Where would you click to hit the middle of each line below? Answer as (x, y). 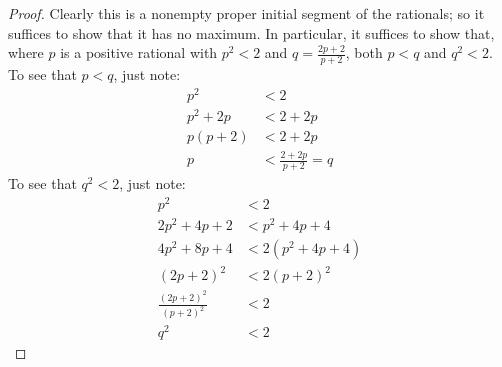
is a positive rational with (139, 52)
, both (364, 52)
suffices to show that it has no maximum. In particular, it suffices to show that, (251, 32)
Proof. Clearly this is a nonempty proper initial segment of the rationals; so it (246, 13)
